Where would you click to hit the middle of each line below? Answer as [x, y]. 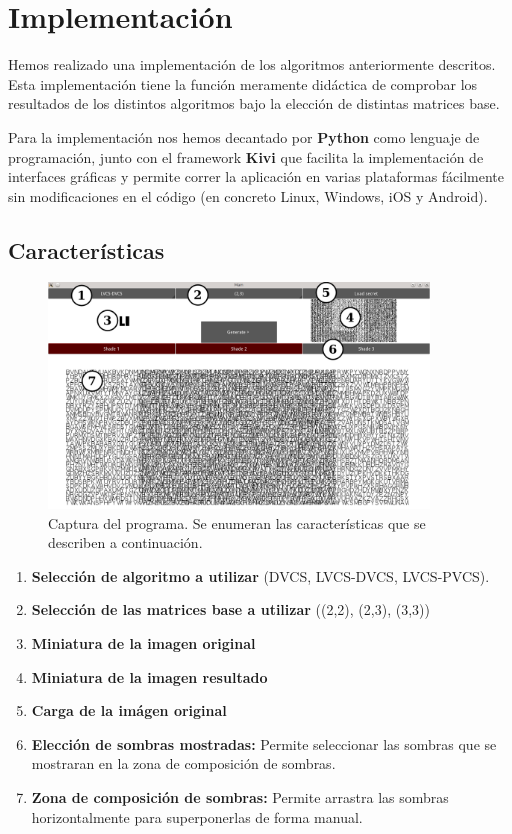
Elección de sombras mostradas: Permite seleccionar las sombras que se [264, 743]
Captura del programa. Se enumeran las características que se [237, 522]
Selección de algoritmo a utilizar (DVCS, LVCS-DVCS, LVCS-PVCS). [260, 575]
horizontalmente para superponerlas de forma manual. [197, 816]
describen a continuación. [125, 542]
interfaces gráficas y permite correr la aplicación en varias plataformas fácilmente [256, 176]
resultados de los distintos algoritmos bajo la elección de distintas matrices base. [254, 103]
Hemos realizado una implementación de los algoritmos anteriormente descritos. [252, 64]
